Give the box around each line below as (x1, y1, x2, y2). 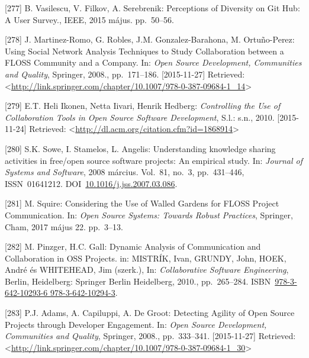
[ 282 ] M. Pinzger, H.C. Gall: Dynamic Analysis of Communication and (5, 240, 261, 253)
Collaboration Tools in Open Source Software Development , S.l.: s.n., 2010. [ (5, 111, 280, 123)
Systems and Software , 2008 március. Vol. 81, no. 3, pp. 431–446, (5, 166, 244, 178)
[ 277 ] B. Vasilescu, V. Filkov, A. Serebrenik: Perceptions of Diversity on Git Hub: (5, 2, 300, 14)
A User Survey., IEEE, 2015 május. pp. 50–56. (5, 13, 174, 25)
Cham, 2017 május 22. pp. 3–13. (5, 220, 123, 233)
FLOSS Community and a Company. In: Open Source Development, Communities (5, 56, 302, 69)
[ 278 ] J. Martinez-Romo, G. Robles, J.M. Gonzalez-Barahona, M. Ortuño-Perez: (5, 33, 295, 46)
